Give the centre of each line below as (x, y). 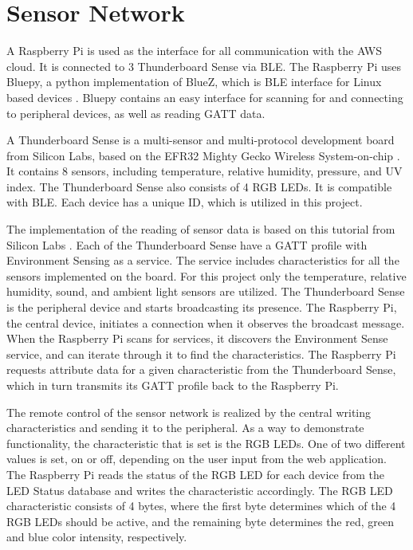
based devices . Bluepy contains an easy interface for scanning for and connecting (205, 97)
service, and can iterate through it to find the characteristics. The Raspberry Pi (201, 354)
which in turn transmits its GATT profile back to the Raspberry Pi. (173, 385)
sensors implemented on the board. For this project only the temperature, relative (206, 275)
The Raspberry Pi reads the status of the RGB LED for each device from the (196, 474)
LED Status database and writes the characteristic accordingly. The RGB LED (200, 490)
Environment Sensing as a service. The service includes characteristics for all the (203, 260)
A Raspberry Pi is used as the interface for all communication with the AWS (195, 51)
